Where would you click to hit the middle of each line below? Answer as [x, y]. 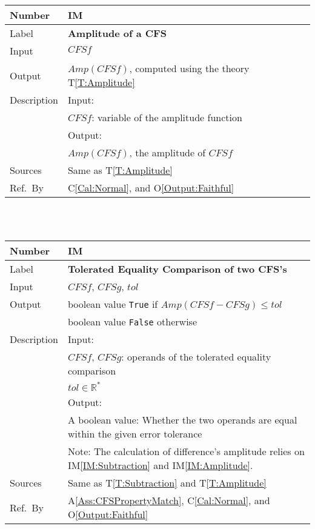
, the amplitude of [167, 152]
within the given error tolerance [135, 434]
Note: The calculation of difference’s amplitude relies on [186, 451]
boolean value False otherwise [132, 322]
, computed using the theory [189, 68]
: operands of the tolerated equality [196, 357]
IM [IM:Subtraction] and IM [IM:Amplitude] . [160, 465]
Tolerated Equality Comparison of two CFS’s [177, 269]
